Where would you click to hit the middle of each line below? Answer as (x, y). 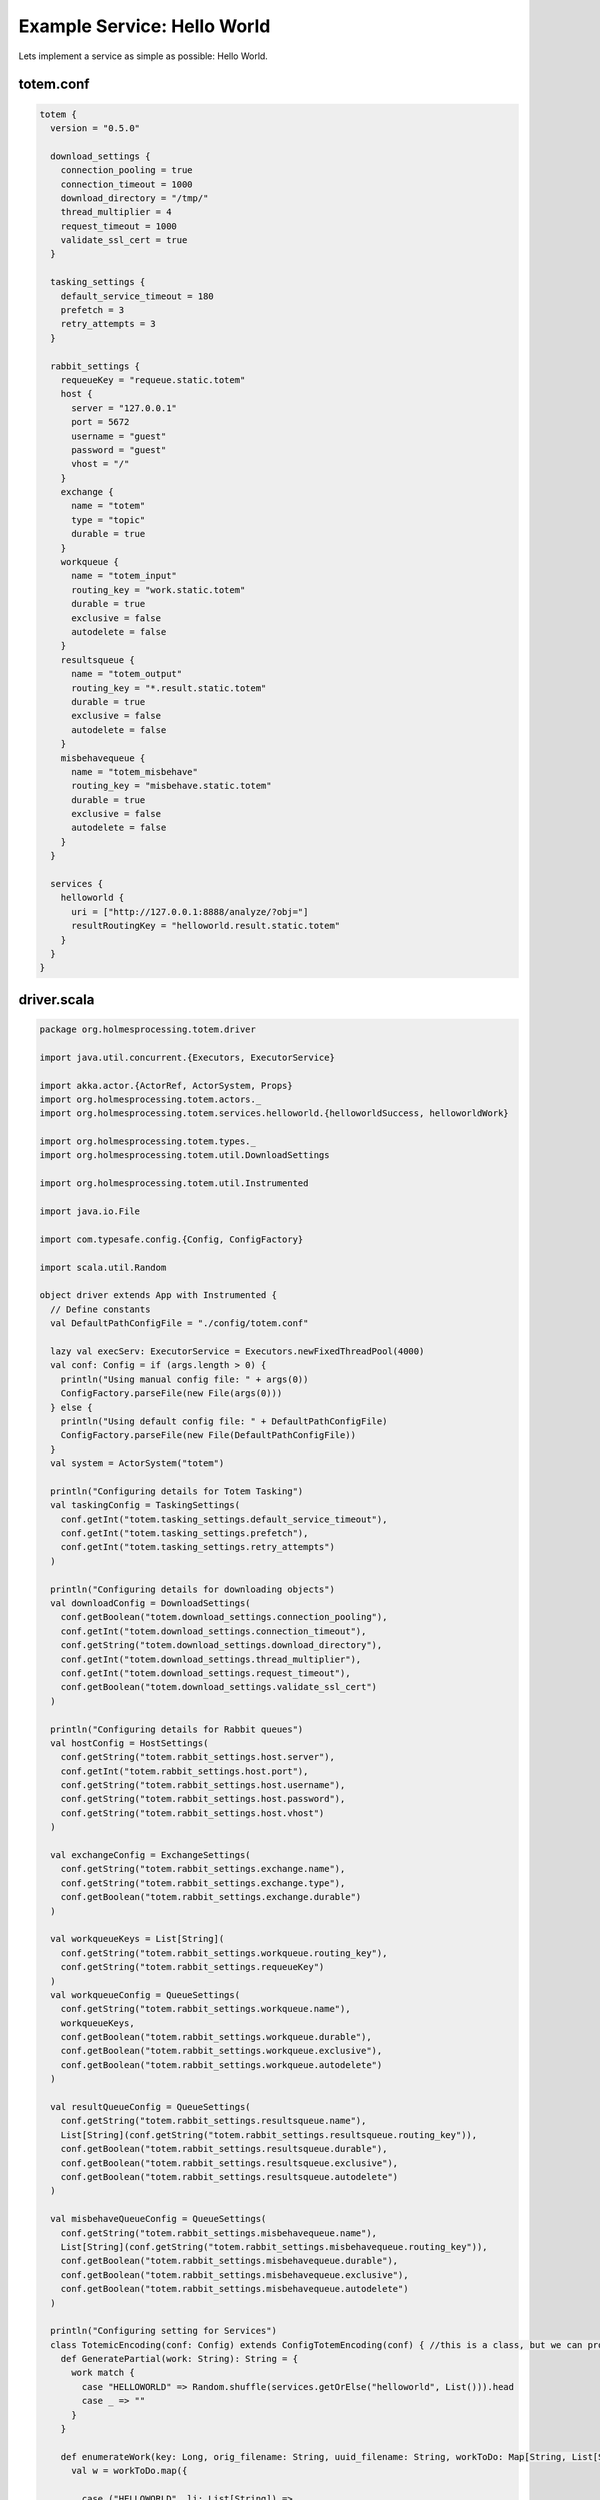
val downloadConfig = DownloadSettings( (150, 1603)
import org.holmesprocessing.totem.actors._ (150, 1099)
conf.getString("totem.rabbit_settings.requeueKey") (192, 1967)
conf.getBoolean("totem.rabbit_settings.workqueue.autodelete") (221, 2064)
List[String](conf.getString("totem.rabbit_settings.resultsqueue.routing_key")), (269, 2134)
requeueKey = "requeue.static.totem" (153, 379)
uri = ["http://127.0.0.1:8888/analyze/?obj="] (190, 911)
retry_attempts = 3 (108, 324)
